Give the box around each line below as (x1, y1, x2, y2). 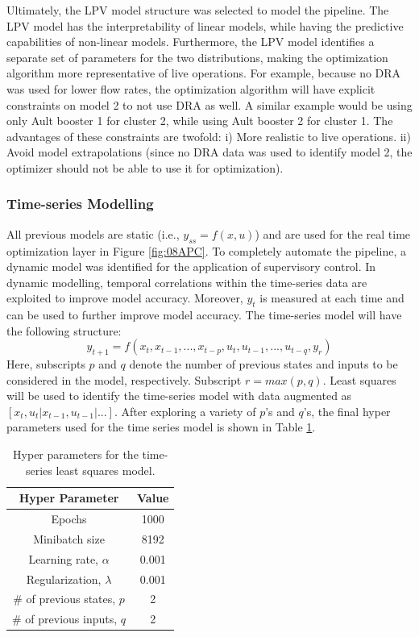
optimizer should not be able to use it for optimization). (6, 159, 284, 176)
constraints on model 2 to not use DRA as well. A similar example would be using (6, 96, 413, 113)
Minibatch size (33, 530, 105, 547)
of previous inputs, (25, 610, 118, 627)
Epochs (51, 510, 87, 527)
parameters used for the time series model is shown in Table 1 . (6, 418, 316, 435)
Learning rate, (28, 550, 99, 567)
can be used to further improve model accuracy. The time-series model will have (6, 306, 402, 323)
